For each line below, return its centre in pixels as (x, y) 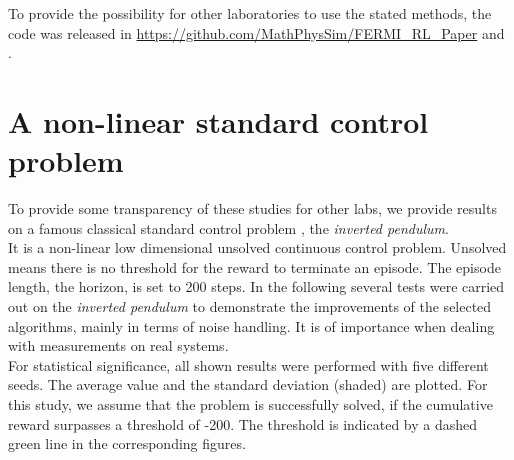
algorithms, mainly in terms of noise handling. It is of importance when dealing (251, 325)
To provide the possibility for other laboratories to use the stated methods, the (250, 13)
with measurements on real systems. (118, 345)
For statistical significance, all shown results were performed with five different (248, 364)
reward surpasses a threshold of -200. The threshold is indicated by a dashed (243, 423)
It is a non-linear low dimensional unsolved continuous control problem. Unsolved (257, 247)
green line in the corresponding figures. (127, 443)
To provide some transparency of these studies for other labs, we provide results (252, 208)
